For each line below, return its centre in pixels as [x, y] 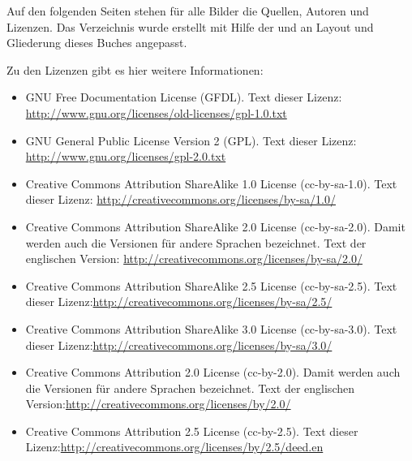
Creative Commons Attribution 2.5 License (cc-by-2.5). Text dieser [192, 431]
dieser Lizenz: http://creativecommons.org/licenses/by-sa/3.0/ [179, 345]
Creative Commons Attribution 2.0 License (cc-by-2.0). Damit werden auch [213, 372]
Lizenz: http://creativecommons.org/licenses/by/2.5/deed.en [174, 447]
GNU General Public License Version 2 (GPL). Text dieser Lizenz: [191, 140]
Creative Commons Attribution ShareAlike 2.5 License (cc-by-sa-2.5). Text [211, 285]
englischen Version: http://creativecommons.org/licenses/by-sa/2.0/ [194, 259]
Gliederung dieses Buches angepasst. [97, 43]
